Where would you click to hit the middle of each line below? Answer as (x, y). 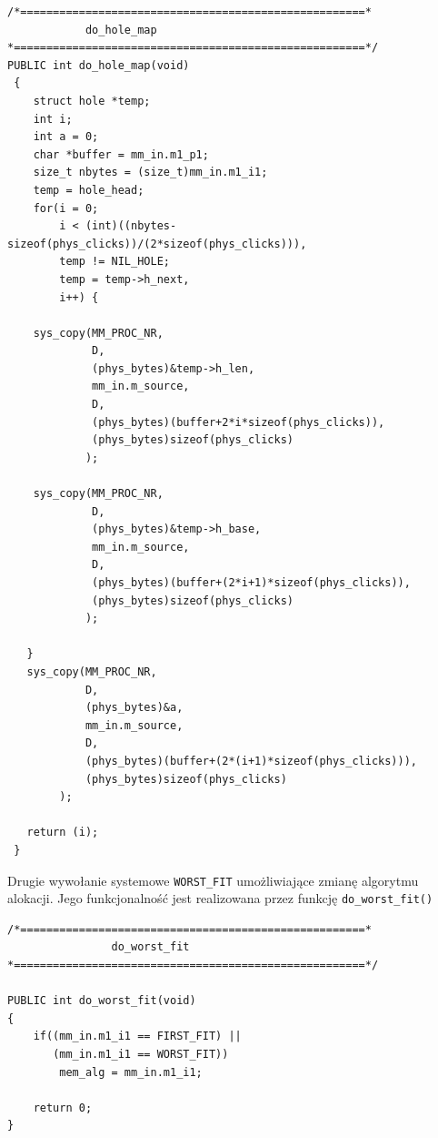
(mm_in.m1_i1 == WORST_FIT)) (141, 1054)
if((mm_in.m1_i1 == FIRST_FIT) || (137, 1036)
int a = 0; (66, 137)
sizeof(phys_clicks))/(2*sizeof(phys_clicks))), (157, 244)
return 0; (63, 1108)
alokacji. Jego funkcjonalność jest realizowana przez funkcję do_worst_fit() (220, 898)
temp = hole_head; (89, 190)
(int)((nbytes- (131, 226)
